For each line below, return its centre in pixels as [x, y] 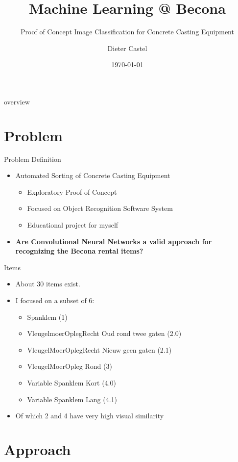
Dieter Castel [127, 48]
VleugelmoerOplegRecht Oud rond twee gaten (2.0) [104, 333]
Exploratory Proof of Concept [72, 192]
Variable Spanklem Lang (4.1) [72, 399]
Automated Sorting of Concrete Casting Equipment [93, 175]
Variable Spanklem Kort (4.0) [71, 382]
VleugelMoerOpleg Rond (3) [70, 366]
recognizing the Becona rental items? [79, 251]
